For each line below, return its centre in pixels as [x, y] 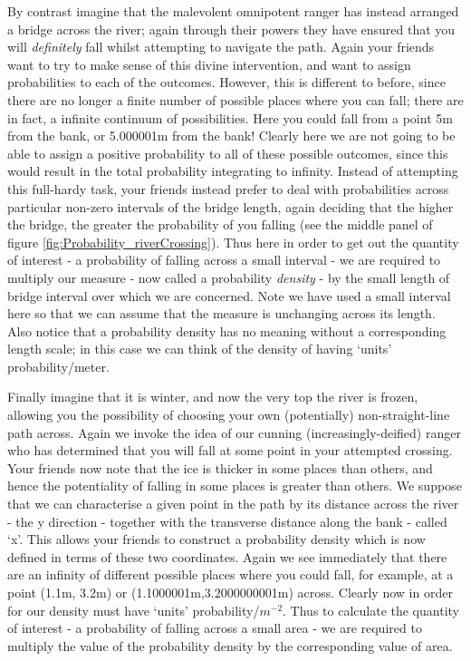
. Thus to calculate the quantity [371, 610]
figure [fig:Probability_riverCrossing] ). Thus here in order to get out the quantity [233, 242]
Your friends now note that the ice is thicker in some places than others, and [220, 467]
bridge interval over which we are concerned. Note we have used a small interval [229, 295]
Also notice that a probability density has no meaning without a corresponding [227, 330]
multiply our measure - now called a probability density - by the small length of [229, 277]
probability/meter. [58, 366]
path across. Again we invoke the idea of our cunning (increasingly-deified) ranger [234, 432]
